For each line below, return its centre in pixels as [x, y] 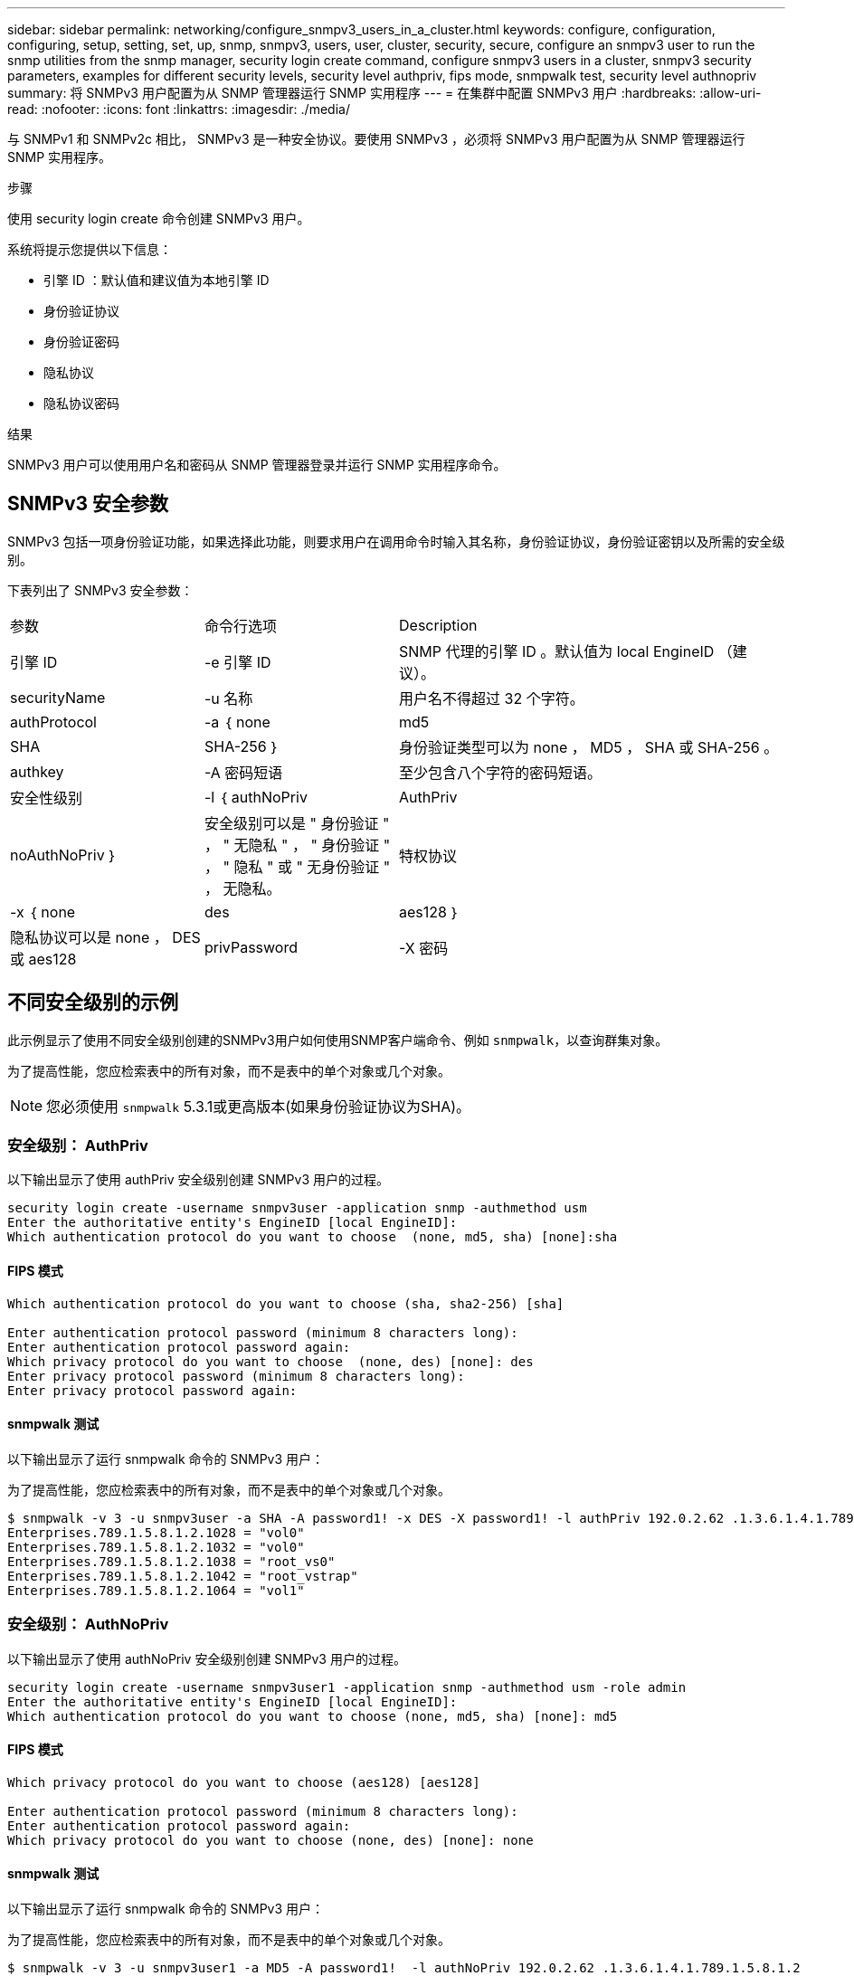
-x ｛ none [43, 912]
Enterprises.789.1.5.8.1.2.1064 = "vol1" [156, 1590]
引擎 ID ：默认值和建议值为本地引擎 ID [157, 280]
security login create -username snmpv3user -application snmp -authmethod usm [297, 1208]
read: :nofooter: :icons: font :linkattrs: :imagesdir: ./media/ [179, 109]
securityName [58, 697]
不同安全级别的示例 [93, 1002]
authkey [37, 771]
